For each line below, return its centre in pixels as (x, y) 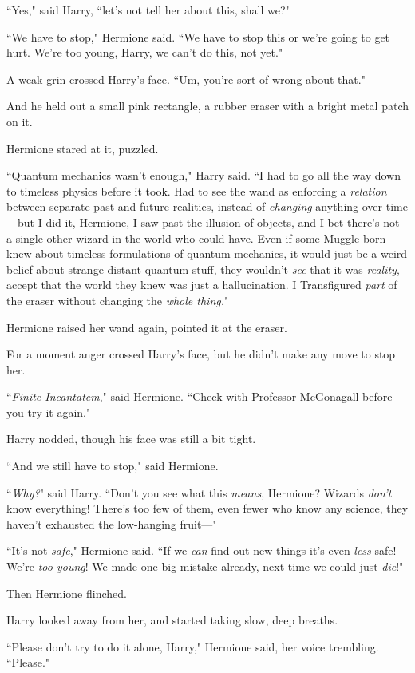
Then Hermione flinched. (67, 593)
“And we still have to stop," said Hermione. (113, 466)
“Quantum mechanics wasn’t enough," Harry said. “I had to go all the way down (204, 175)
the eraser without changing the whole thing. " (118, 300)
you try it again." (49, 412)
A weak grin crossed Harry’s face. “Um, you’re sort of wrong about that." (186, 79)
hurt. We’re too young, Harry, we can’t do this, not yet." (145, 52)
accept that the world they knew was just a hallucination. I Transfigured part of (202, 285)
